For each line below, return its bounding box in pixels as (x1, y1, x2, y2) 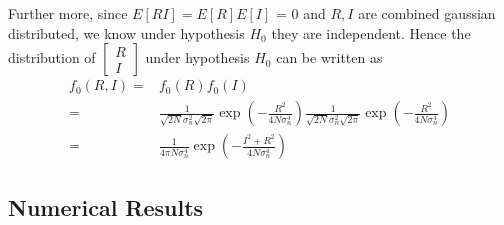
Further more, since (8, 3, 128, 23)
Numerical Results (8, 191, 204, 222)
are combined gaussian (358, 3, 496, 23)
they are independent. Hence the (271, 22, 471, 43)
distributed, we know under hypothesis (8, 22, 245, 43)
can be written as (276, 47, 383, 68)
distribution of (8, 47, 96, 68)
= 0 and (276, 3, 326, 23)
